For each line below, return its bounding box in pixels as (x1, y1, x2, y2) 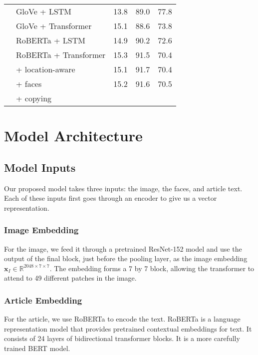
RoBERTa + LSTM (16, 34, 85, 46)
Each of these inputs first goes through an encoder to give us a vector (4, 193, 217, 203)
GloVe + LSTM (16, 5, 72, 17)
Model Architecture (4, 125, 143, 146)
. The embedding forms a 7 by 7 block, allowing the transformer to (49, 263, 255, 273)
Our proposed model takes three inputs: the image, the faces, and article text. (4, 183, 243, 193)
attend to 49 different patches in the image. (4, 273, 137, 283)
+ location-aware (16, 63, 75, 75)
